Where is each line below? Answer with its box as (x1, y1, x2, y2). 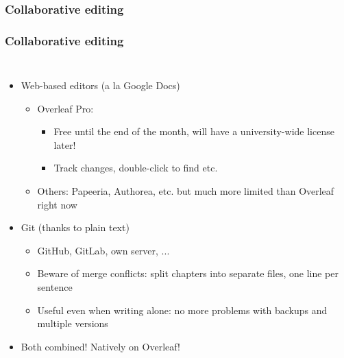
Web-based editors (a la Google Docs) (21, 78, 180, 93)
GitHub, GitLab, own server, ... (37, 243, 170, 257)
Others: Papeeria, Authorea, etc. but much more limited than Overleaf (37, 184, 334, 198)
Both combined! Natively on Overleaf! (21, 339, 180, 353)
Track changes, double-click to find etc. (53, 160, 218, 175)
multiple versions (37, 316, 108, 331)
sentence (37, 280, 73, 294)
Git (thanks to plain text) (21, 220, 130, 235)
